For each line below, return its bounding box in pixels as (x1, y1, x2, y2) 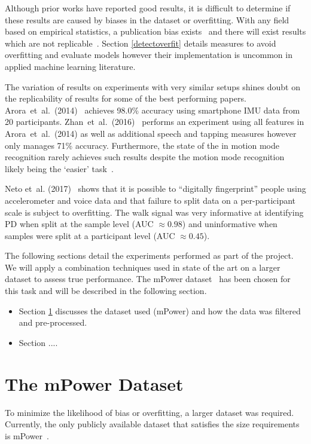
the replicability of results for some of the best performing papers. (5, 92, 246, 105)
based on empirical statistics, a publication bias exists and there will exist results (5, 25, 306, 38)
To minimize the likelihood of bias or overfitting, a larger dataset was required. (5, 406, 294, 418)
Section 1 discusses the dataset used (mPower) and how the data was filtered (19, 304, 301, 317)
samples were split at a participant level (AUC (5, 229, 175, 241)
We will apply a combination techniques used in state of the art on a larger (5, 261, 280, 273)
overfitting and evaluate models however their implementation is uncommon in (5, 48, 292, 61)
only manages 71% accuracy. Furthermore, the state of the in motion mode (5, 139, 279, 151)
